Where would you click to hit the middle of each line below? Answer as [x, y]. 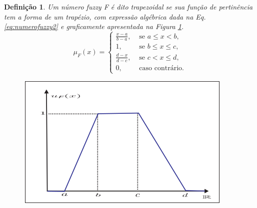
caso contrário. [161, 68]
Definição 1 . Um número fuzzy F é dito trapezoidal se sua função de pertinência [128, 7]
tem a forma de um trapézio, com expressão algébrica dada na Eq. [105, 16]
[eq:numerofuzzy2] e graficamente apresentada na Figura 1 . [94, 26]
